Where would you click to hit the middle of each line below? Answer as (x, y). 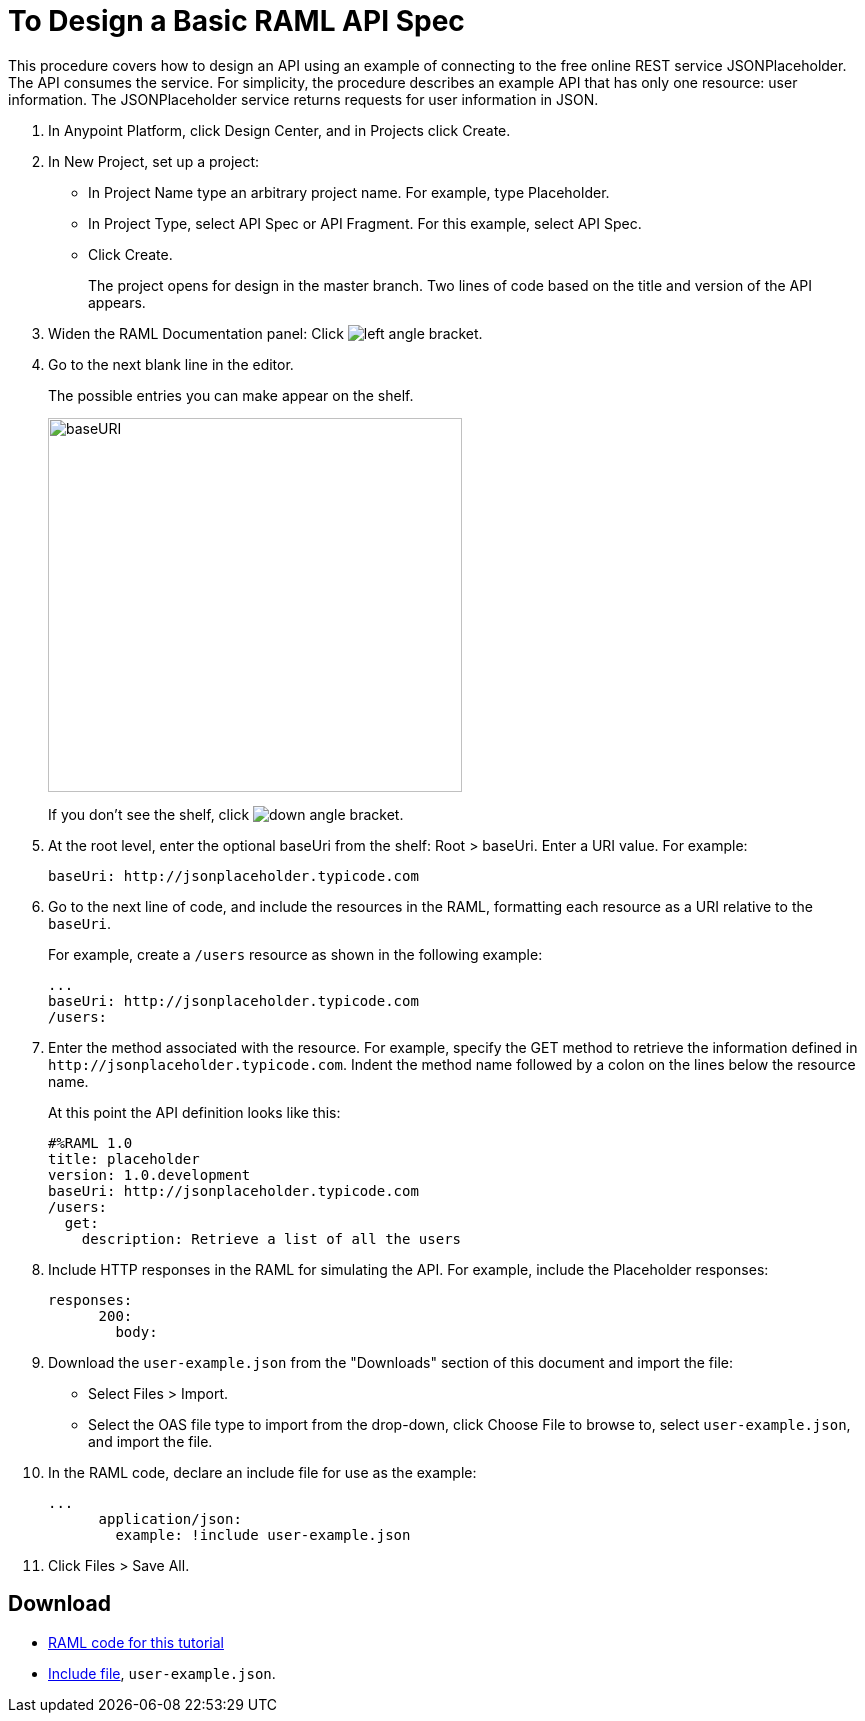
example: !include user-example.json (263, 1534)
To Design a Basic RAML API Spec (236, 21)
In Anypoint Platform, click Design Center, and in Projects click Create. (279, 130)
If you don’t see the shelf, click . (226, 814)
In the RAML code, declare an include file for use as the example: (262, 1472)
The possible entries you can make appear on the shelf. (231, 395)
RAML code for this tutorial (136, 1642)
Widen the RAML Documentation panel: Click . (265, 333)
